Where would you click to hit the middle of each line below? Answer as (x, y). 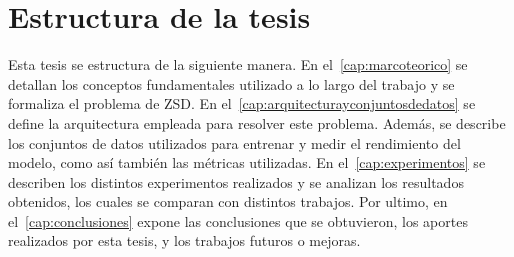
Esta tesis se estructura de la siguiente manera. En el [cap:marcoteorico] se (238, 64)
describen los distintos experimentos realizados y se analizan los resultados (236, 181)
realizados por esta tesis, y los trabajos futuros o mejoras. (184, 240)
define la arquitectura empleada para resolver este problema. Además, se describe (257, 122)
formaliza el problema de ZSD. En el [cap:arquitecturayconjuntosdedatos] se (242, 103)
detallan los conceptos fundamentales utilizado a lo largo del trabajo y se (231, 83)
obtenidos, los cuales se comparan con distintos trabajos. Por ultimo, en (228, 201)
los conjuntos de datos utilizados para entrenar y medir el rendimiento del (234, 142)
